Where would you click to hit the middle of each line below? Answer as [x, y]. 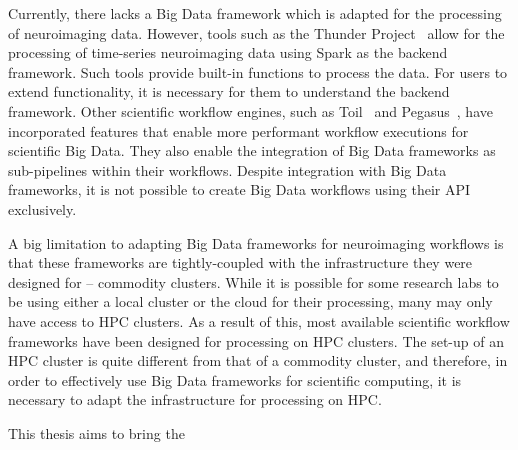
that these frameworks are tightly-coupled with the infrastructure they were [240, 262]
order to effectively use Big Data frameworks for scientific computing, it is [235, 379]
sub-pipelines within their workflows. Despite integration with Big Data [227, 169]
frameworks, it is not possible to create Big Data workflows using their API [239, 189]
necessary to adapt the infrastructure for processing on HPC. [195, 399]
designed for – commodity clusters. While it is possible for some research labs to [253, 281]
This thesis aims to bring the [96, 432]
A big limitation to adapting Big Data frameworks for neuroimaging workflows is [256, 242]
